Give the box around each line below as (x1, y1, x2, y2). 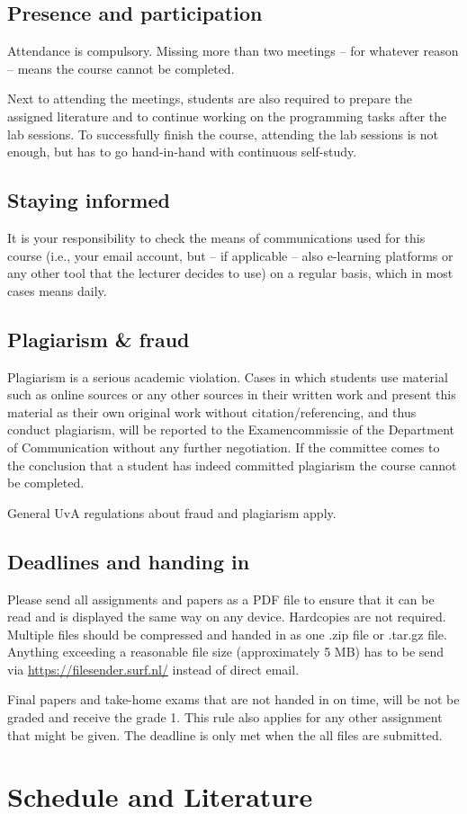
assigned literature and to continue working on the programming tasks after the (7, 106, 447, 125)
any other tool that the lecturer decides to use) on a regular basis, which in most (7, 264, 454, 282)
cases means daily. (7, 281, 107, 300)
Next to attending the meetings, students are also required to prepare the (7, 89, 413, 108)
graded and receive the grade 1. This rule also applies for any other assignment (7, 708, 443, 727)
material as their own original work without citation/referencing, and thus (7, 402, 417, 421)
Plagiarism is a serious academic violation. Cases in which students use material (7, 367, 448, 386)
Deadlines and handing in (7, 547, 250, 575)
